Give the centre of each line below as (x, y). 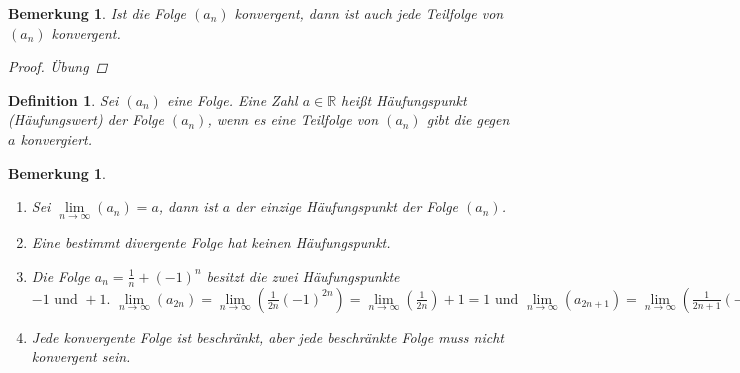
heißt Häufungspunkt (404, 99)
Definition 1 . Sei (63, 99)
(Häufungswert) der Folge (86, 119)
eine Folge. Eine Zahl (232, 99)
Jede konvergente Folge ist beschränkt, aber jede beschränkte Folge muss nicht (267, 336)
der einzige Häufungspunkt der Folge (347, 206)
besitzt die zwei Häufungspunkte (303, 275)
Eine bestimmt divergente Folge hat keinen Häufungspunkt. (211, 242)
